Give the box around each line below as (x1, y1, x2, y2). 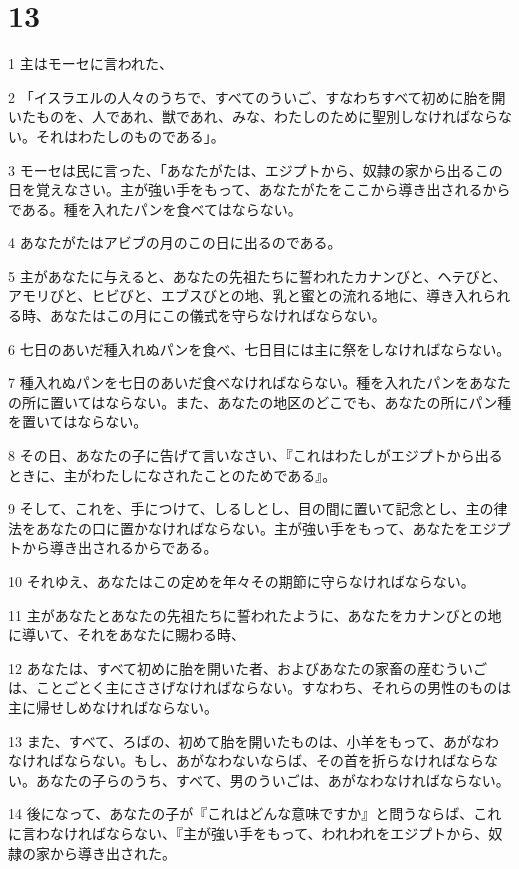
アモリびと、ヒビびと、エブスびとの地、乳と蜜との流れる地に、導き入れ (8, 285, 483, 306)
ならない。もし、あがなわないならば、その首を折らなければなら (63, 750, 484, 771)
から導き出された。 (49, 842, 176, 863)
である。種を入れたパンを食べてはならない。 (8, 198, 302, 219)
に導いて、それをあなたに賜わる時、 (8, 624, 245, 645)
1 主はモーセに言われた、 (8, 53, 173, 74)
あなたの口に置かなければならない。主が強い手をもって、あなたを (35, 517, 469, 538)
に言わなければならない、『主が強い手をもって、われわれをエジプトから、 (8, 822, 489, 843)
